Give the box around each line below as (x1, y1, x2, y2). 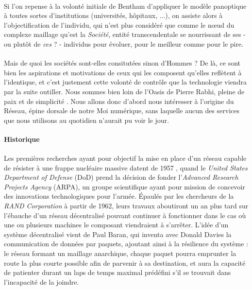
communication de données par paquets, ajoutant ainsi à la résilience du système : (4, 239, 248, 249)
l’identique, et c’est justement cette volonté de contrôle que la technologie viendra (4, 77, 247, 87)
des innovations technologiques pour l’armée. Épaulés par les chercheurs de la (4, 191, 234, 201)
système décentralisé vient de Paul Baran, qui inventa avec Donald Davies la (4, 229, 232, 239)
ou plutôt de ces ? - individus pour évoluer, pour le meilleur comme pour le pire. (4, 38, 244, 49)
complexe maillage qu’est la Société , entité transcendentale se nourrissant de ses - (4, 29, 246, 39)
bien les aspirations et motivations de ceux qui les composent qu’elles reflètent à (4, 67, 242, 77)
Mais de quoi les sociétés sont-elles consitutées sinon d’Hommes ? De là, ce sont (4, 58, 241, 68)
